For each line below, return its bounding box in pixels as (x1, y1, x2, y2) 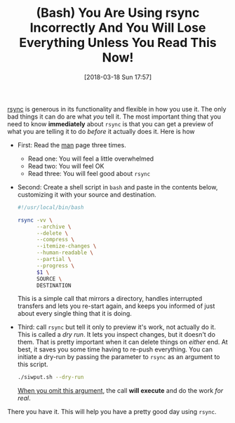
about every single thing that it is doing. (17, 309, 132, 318)
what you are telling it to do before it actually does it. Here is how (7, 127, 195, 135)
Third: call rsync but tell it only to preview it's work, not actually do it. (17, 323, 216, 331)
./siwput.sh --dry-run (17, 374, 84, 381)
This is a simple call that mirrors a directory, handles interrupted (17, 295, 203, 303)
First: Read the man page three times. (17, 140, 126, 149)
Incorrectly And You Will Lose (29, 20, 206, 36)
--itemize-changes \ (36, 243, 97, 250)
